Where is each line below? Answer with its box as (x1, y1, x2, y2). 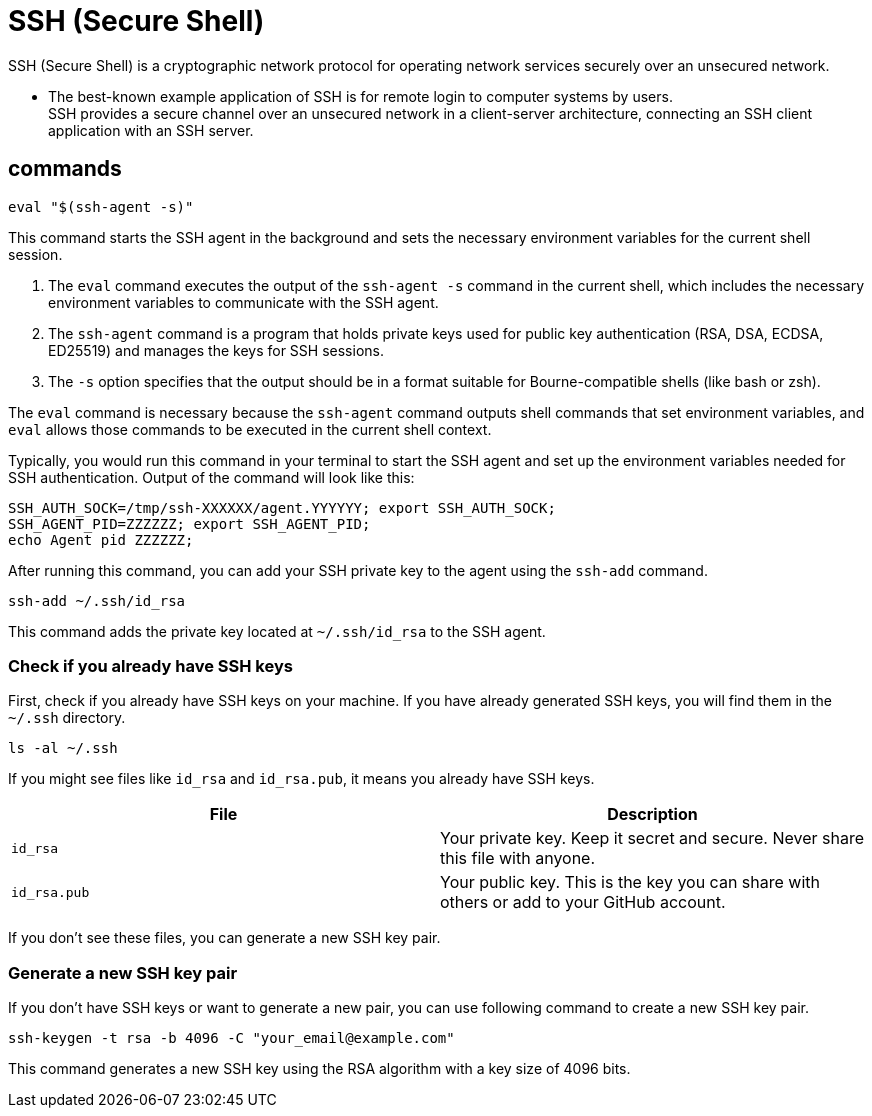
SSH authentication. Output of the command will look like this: (8, 468, 415, 486)
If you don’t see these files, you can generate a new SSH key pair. (8, 929, 441, 947)
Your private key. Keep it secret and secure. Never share (440, 828, 864, 849)
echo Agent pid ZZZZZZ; (8, 531, 194, 548)
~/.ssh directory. (8, 709, 126, 727)
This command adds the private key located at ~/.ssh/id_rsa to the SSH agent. (8, 622, 546, 640)
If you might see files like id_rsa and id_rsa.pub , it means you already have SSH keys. (8, 770, 595, 788)
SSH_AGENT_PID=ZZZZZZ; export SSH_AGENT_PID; (8, 515, 371, 532)
